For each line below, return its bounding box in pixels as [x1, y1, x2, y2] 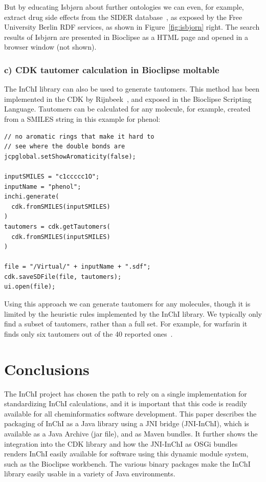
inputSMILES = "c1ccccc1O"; [4, 172, 100, 180]
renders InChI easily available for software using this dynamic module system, [4, 448, 249, 459]
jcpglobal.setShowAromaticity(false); [4, 152, 136, 160]
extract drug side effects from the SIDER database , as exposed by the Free [4, 11, 242, 22]
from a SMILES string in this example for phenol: [4, 113, 161, 124]
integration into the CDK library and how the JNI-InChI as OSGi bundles [4, 438, 238, 449]
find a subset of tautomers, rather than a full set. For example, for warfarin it [4, 318, 248, 329]
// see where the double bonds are [4, 143, 125, 150]
